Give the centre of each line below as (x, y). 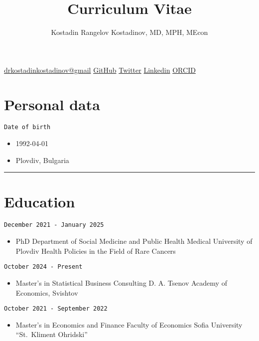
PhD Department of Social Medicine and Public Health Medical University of (134, 241)
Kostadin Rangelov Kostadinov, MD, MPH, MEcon (129, 32)
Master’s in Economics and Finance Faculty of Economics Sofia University (129, 324)
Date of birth (27, 127)
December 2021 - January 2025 (54, 225)
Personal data (52, 104)
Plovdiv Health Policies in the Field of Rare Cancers (96, 251)
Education (40, 202)
